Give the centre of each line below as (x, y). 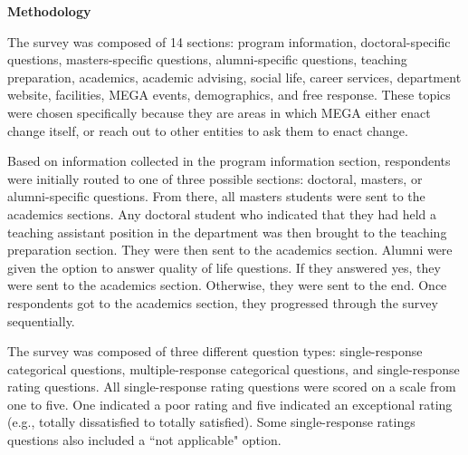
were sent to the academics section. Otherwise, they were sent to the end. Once (227, 285)
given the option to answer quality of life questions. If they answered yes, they (224, 267)
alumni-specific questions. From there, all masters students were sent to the (216, 196)
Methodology (49, 11)
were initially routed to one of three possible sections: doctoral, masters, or (215, 178)
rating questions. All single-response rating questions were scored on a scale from (232, 387)
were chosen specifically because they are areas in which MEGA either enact (219, 112)
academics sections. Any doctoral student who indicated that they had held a (222, 213)
